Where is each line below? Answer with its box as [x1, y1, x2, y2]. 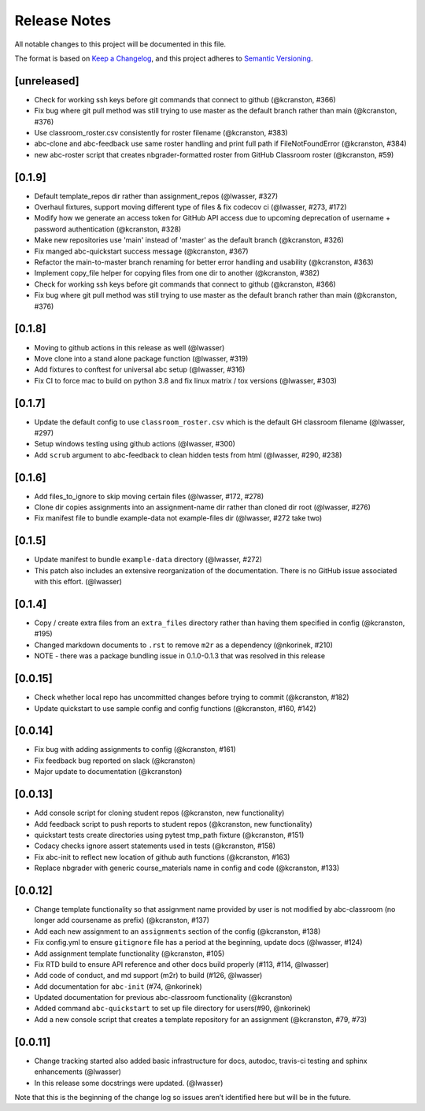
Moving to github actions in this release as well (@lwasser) [34, 343, 225, 352]
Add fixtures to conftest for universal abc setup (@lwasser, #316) [34, 365, 246, 374]
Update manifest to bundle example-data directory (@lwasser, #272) [34, 555, 263, 565]
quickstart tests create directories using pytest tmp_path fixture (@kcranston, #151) [34, 830, 305, 839]
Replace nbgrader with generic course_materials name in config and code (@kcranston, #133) [34, 863, 340, 873]
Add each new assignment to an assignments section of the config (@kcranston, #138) [34, 926, 321, 936]
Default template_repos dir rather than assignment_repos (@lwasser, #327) [34, 191, 279, 201]
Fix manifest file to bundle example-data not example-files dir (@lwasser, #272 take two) [34, 513, 323, 523]
